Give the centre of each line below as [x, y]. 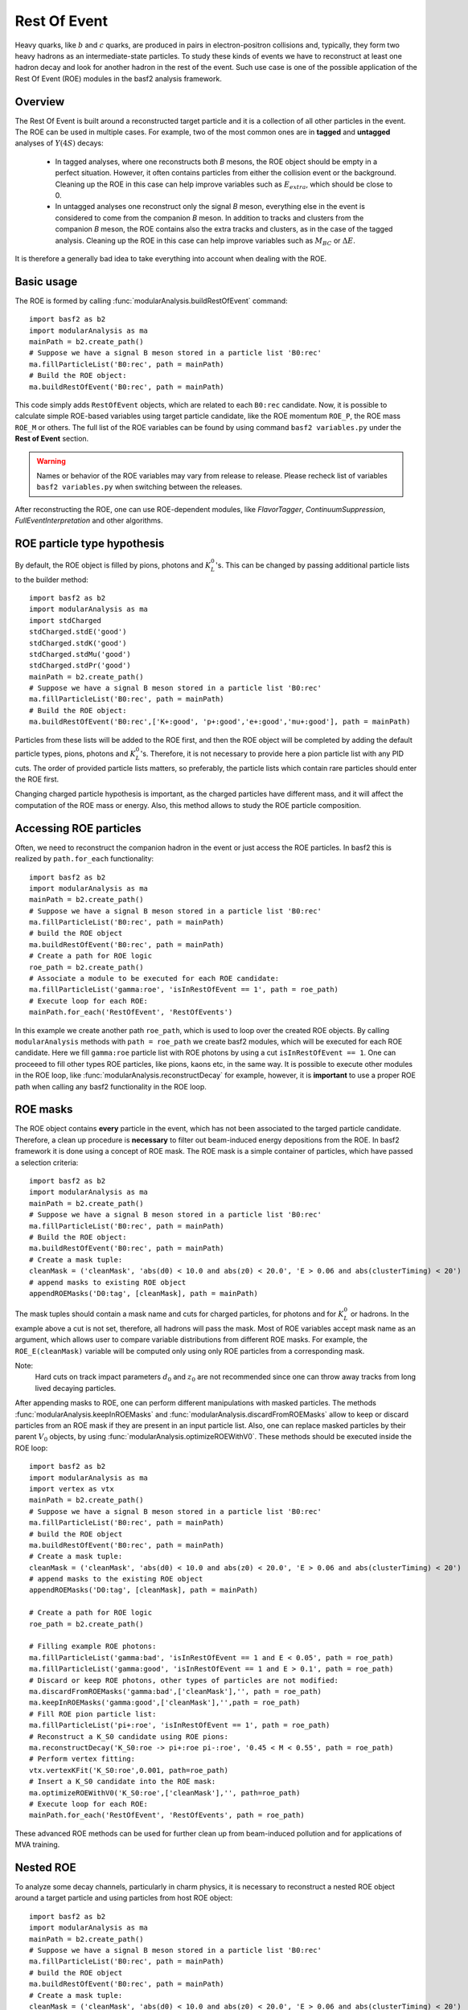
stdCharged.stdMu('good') [80, 654]
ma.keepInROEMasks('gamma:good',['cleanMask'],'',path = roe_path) [165, 1703]
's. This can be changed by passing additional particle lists [313, 565]
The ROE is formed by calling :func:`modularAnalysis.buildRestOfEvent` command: [152, 301]
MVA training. [37, 1844]
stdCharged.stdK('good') [78, 643]
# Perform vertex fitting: [82, 1759]
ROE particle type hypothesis [90, 543]
